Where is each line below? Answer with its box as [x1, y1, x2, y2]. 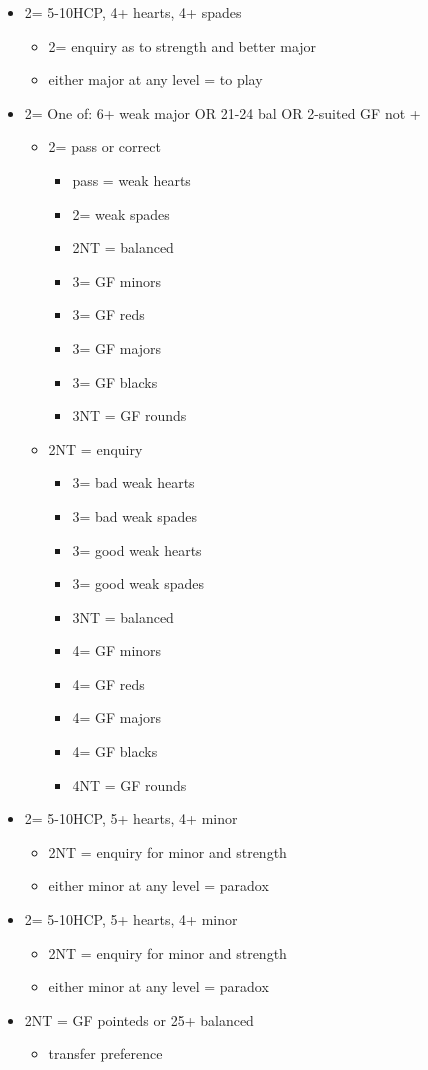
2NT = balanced [72, 237, 174, 258]
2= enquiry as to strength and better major [48, 35, 317, 56]
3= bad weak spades [72, 505, 197, 526]
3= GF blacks [72, 371, 158, 392]
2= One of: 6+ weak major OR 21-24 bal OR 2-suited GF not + [24, 102, 421, 123]
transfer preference [48, 1043, 163, 1064]
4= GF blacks [72, 741, 158, 762]
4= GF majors [72, 707, 162, 728]
